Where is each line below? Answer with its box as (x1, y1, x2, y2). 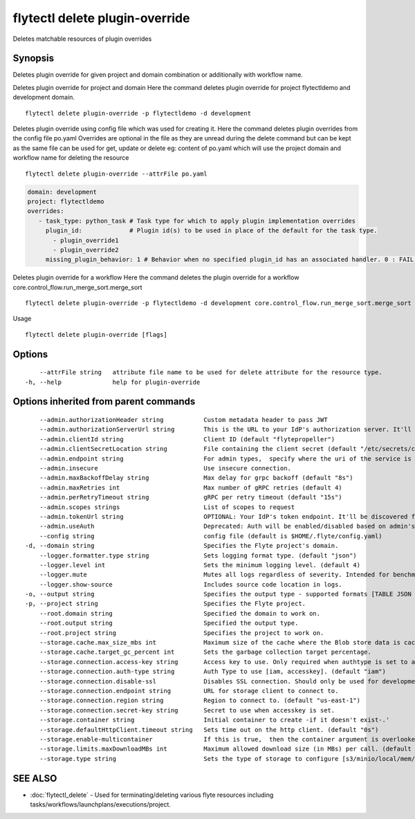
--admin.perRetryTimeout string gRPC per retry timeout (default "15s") (39, 493, 342, 501)
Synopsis (12, 53, 55, 64)
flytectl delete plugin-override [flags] (25, 331, 167, 338)
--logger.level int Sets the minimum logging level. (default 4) (39, 561, 361, 569)
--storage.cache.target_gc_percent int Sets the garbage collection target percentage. (39, 648, 371, 656)
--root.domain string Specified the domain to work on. (39, 609, 321, 617)
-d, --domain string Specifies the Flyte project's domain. (25, 542, 339, 550)
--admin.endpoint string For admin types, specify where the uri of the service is (39, 454, 412, 463)
